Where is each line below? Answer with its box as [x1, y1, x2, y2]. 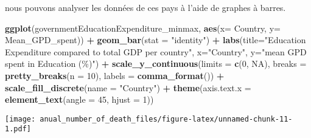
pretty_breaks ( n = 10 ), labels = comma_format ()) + [5, 69, 225, 81]
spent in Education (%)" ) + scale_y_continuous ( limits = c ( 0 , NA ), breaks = [5, 57, 307, 70]
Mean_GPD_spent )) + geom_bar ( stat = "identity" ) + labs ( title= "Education [5, 33, 306, 46]
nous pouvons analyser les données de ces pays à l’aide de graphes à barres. [5, 1, 286, 13]
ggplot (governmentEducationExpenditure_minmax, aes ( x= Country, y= [5, 21, 281, 34]
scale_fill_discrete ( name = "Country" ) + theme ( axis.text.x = [5, 81, 251, 94]
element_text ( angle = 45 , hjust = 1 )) [5, 93, 154, 106]
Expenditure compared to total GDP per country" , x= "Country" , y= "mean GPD [5, 45, 307, 58]
